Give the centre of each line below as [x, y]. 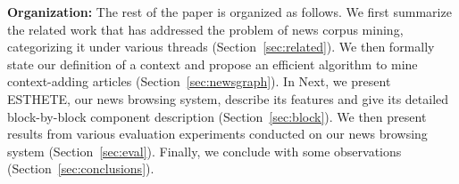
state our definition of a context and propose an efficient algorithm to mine [213, 64]
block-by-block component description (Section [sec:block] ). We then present [217, 116]
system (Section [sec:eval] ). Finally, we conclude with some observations [204, 151]
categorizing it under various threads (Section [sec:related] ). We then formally [221, 47]
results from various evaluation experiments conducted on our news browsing [217, 134]
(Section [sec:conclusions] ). [81, 168]
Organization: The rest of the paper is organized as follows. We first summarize [229, 12]
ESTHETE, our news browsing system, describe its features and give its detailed [228, 98]
